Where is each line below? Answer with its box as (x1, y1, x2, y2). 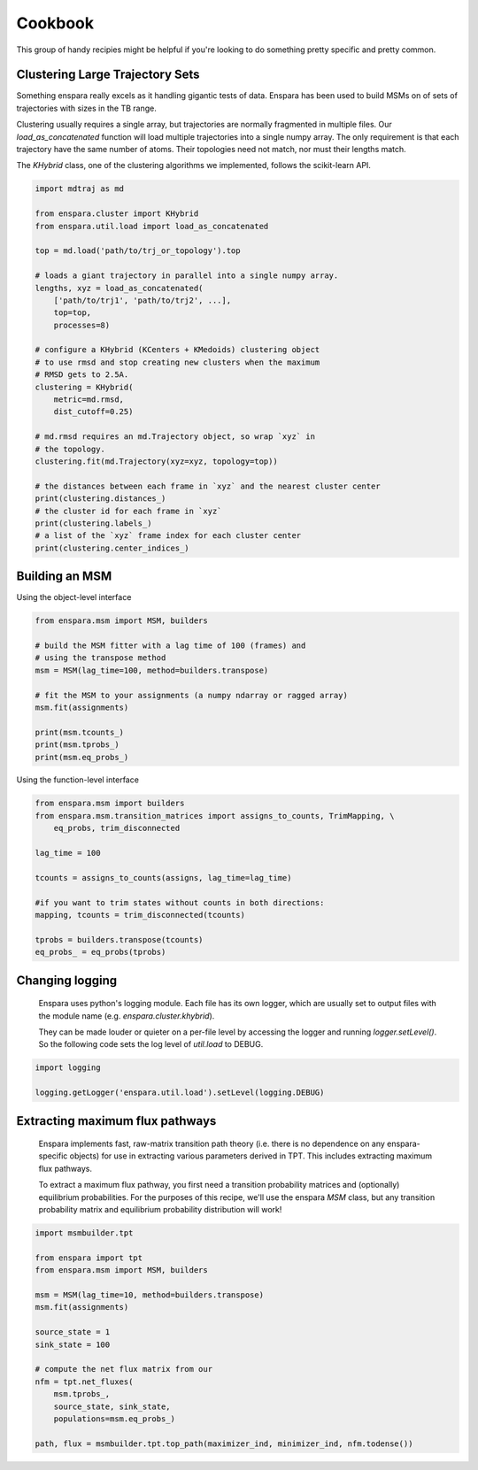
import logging (35, 1063, 101, 1073)
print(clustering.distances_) (35, 494, 166, 504)
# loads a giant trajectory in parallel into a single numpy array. (35, 271, 339, 281)
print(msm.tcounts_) (35, 727, 124, 737)
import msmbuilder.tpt (35, 1228, 134, 1238)
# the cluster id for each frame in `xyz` (35, 505, 222, 516)
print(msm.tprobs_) (35, 740, 119, 750)
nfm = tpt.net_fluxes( (35, 1376, 134, 1387)
